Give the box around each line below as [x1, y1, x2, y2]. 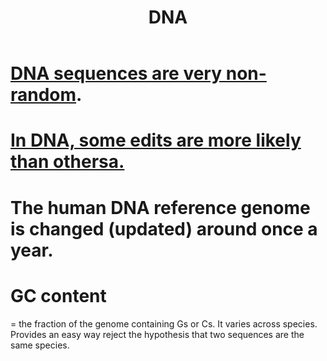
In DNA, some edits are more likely [10, 129, 302, 152]
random [10, 84, 77, 106]
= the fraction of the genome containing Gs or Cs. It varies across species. [10, 317, 318, 330]
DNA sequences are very [10, 62, 223, 85]
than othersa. [10, 151, 125, 173]
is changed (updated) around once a [10, 217, 318, 240]
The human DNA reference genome [10, 196, 311, 219]
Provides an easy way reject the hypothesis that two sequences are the [10, 328, 305, 340]
